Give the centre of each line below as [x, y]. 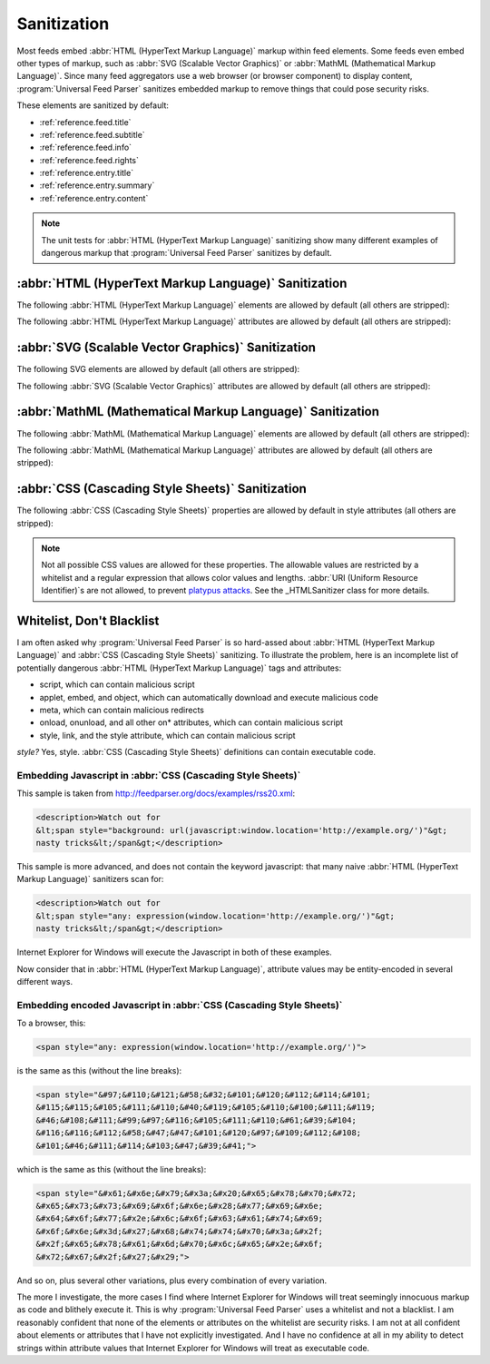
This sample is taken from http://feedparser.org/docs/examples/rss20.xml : [156, 793]
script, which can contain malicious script [117, 684]
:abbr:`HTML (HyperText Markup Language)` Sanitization [182, 283]
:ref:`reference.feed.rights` [89, 160]
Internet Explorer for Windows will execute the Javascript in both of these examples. [175, 952]
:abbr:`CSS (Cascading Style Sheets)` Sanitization [162, 489]
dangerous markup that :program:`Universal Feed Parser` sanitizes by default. [187, 253]
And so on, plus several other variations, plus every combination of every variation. [172, 1281]
